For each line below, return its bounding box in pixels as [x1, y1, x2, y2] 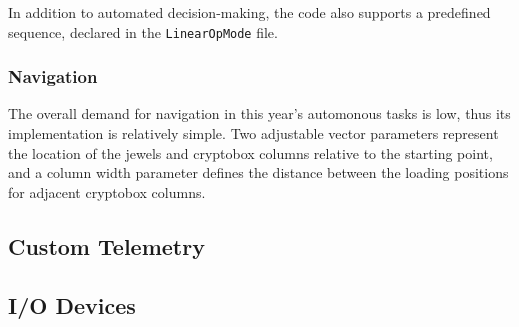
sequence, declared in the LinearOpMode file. [8, 21, 278, 42]
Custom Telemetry [8, 230, 205, 261]
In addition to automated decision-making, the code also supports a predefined [8, 2, 491, 22]
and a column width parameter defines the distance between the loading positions [8, 162, 509, 183]
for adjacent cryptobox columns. [8, 181, 206, 202]
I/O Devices [8, 289, 136, 320]
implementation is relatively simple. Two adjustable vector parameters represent [8, 123, 499, 144]
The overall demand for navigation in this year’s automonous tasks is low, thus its [8, 103, 511, 124]
